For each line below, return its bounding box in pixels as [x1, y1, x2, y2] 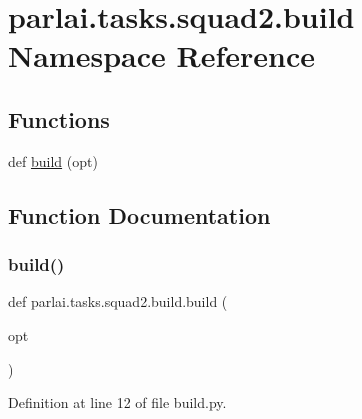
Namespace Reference [8, 35, 315, 76]
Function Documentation [8, 199, 271, 230]
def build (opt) [8, 150, 98, 171]
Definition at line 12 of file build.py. [8, 392, 227, 413]
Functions [8, 103, 110, 134]
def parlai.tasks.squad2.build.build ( [8, 291, 228, 312]
